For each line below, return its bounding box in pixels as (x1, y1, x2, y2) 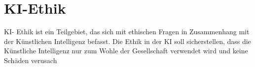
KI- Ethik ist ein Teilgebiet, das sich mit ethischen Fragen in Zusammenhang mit (4, 26, 250, 37)
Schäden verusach (4, 55, 57, 65)
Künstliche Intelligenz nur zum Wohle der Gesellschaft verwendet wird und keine (4, 45, 248, 56)
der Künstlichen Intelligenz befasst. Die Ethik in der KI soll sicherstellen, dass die (4, 36, 251, 46)
